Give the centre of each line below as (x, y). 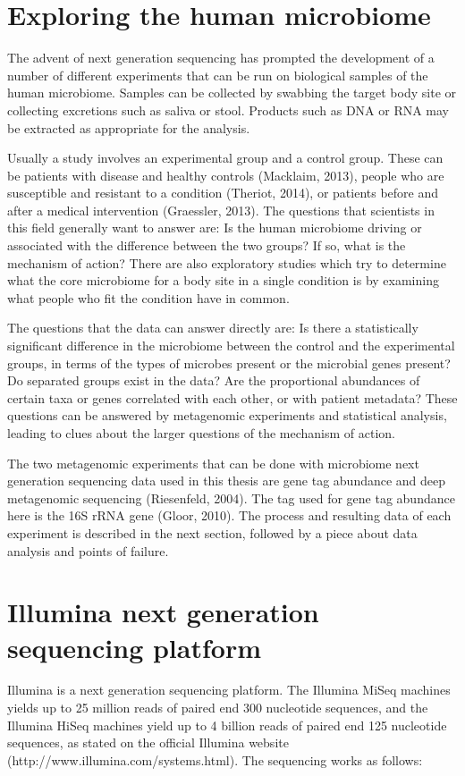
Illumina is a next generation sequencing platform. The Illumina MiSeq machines (229, 690)
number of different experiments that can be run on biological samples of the (218, 75)
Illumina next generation (163, 612)
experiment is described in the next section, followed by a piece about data (212, 532)
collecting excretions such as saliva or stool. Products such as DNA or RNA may (228, 110)
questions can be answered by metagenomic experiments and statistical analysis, (227, 415)
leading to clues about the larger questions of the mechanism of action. (201, 433)
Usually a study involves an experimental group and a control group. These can (225, 158)
